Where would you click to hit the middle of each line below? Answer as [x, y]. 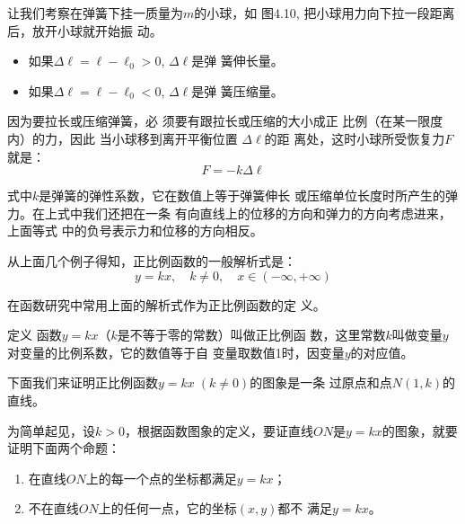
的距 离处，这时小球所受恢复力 [355, 138]
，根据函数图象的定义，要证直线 [219, 430]
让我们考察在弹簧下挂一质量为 [95, 13]
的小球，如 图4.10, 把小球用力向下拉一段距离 [325, 13]
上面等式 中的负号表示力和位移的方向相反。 [135, 231]
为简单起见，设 [51, 430]
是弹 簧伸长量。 [237, 61]
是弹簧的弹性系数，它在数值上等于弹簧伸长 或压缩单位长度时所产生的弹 [248, 195]
